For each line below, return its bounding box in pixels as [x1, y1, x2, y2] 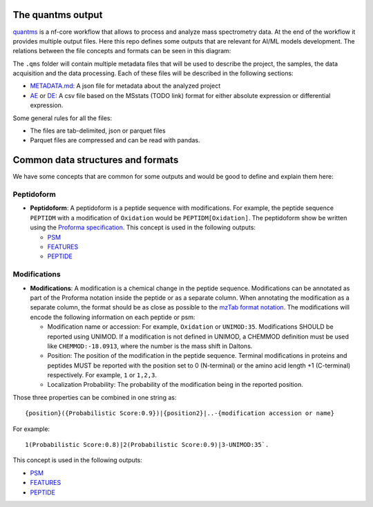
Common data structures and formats [12, 154, 179, 166]
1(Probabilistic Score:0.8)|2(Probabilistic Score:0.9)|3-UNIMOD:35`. [25, 441, 269, 449]
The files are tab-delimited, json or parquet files [30, 126, 166, 135]
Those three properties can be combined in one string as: [12, 393, 177, 401]
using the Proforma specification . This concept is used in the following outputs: [30, 223, 256, 231]
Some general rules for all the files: [12, 114, 113, 122]
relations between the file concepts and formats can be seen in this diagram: [12, 47, 231, 55]
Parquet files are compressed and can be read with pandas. [30, 136, 200, 144]
